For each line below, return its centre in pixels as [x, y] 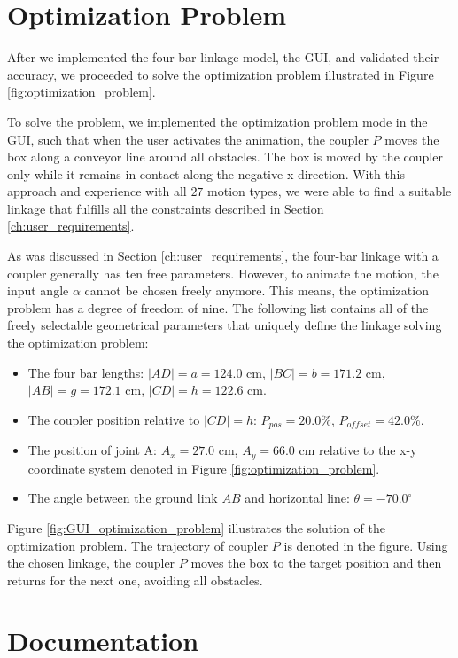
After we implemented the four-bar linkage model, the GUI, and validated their [223, 57]
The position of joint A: [92, 450]
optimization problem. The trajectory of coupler [138, 545]
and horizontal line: [297, 498]
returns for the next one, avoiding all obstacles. [135, 580]
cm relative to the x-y [358, 450]
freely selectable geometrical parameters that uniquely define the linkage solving [225, 325]
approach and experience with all [97, 191]
